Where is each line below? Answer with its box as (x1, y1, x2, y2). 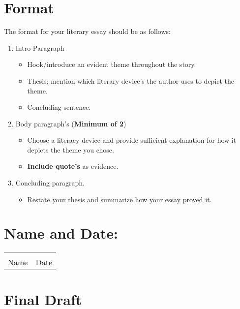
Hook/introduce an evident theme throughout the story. (27, 59, 196, 69)
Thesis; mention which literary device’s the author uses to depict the (27, 75, 235, 86)
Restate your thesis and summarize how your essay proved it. (27, 194, 212, 204)
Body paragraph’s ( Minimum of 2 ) (15, 118, 126, 128)
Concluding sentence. (27, 102, 91, 112)
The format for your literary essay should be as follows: (4, 26, 171, 36)
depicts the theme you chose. (27, 144, 114, 154)
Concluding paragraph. (15, 178, 85, 188)
